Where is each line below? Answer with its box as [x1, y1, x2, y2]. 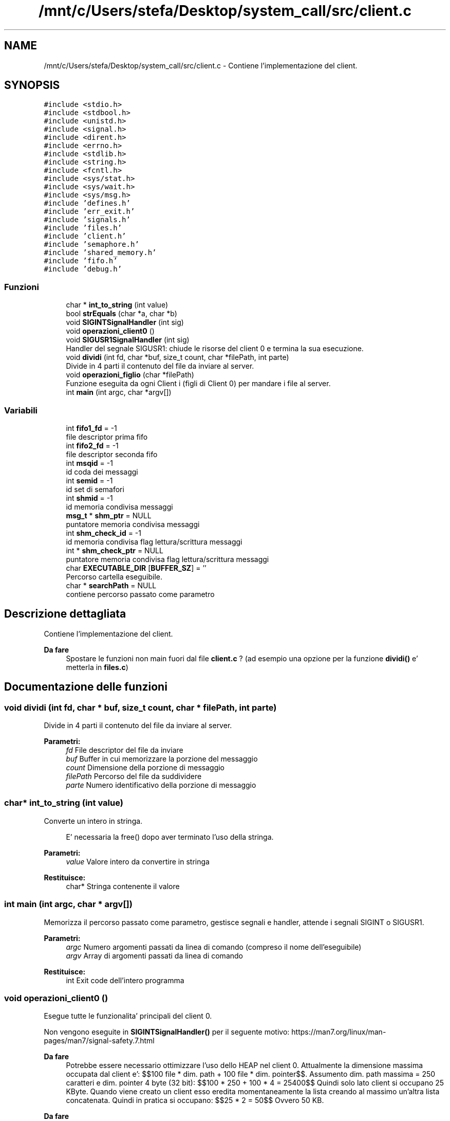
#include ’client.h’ [44, 232, 126, 241]
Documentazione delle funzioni [4, 680, 167, 694]
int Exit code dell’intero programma [66, 975, 184, 985]
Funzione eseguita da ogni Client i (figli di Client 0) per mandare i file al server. [66, 379, 331, 388]
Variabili [4, 405, 38, 415]
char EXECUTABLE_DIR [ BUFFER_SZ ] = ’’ [66, 563, 207, 572]
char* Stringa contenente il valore [66, 881, 180, 891]
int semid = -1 [66, 476, 113, 485]
